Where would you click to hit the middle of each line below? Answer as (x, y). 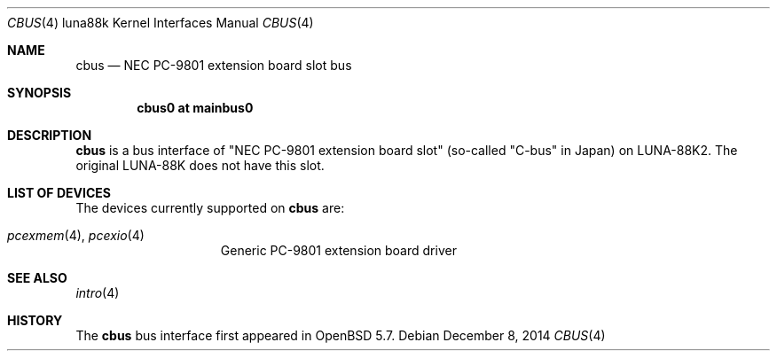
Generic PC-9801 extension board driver (338, 250)
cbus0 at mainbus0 (195, 108)
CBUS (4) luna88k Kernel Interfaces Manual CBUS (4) (161, 23)
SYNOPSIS (39, 93)
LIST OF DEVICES (59, 193)
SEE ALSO (37, 278)
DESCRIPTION (50, 135)
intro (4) (98, 293)
